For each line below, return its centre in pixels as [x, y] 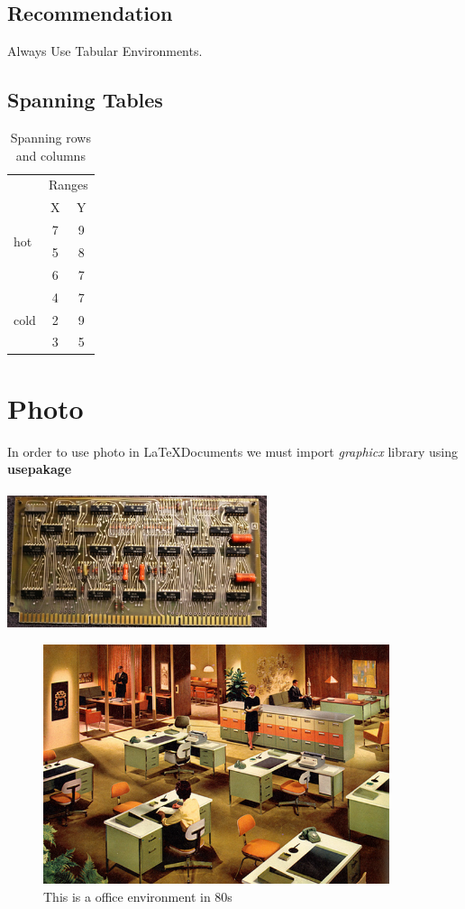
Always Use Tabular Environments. [105, 51]
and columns [50, 155]
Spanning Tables [85, 100]
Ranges [68, 185]
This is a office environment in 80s [138, 897]
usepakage [40, 469]
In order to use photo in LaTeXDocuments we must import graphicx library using [233, 451]
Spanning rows [50, 137]
